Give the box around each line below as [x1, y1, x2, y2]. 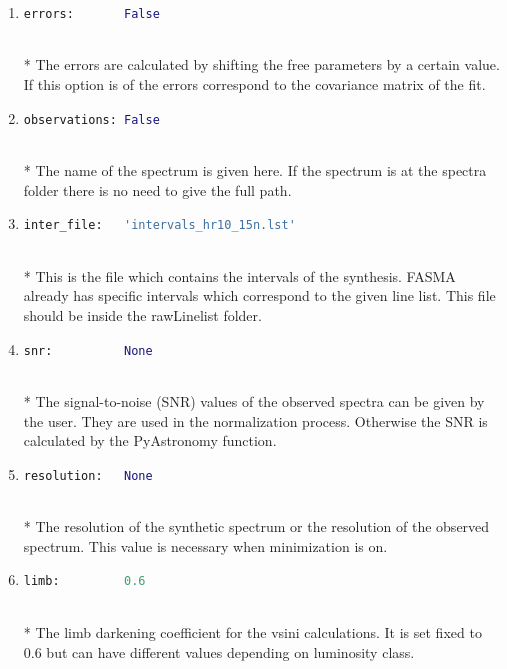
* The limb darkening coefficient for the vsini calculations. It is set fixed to [23, 621, 482, 642]
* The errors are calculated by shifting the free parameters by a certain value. [23, 54, 500, 75]
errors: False [23, 7, 160, 21]
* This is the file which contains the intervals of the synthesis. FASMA [23, 265, 456, 286]
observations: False [23, 112, 160, 127]
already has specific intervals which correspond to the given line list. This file [23, 285, 496, 306]
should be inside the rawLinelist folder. [23, 304, 262, 325]
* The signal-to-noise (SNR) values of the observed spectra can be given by [23, 391, 485, 412]
